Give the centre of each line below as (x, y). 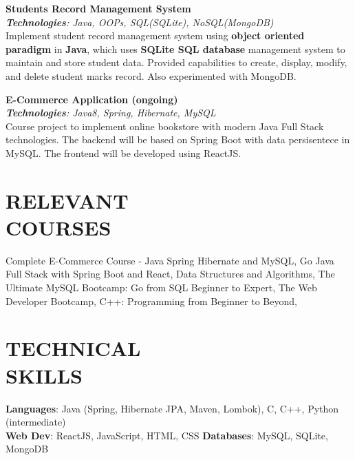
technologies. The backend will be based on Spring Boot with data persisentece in (178, 139)
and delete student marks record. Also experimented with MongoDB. (151, 75)
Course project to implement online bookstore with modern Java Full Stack (165, 126)
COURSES (58, 227)
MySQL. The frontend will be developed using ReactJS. (123, 153)
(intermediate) (36, 422)
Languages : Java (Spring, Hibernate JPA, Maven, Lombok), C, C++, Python (172, 408)
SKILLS (44, 375)
